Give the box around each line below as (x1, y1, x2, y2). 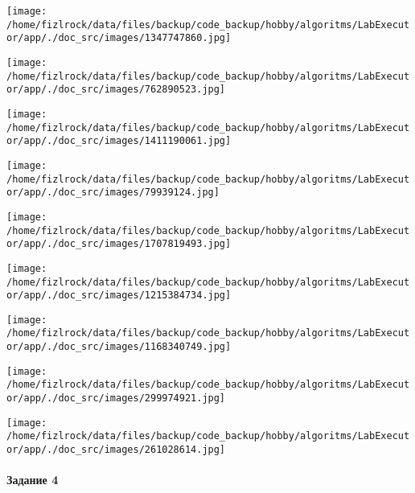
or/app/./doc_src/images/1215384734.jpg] (6, 290, 232, 302)
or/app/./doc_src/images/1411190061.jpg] (6, 135, 232, 147)
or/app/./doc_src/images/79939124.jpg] (6, 187, 220, 199)
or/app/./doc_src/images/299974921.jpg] (6, 392, 226, 405)
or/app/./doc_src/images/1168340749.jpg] (6, 341, 232, 353)
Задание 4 (6, 471, 59, 488)
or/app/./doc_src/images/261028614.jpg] (6, 444, 226, 456)
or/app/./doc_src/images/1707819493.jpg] (6, 238, 232, 250)
